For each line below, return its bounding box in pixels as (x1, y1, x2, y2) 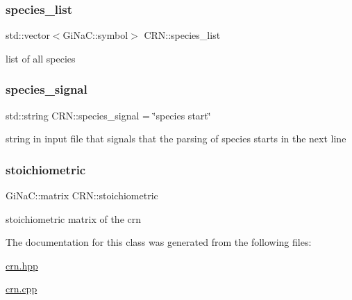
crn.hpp (6, 258, 38, 272)
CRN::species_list (144, 28, 221, 42)
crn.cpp (6, 281, 37, 296)
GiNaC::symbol (62, 28, 128, 42)
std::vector (6, 28, 50, 42)
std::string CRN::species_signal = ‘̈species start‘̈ (6, 108, 211, 122)
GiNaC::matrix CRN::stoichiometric (6, 188, 158, 203)
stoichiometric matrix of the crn (6, 211, 142, 226)
